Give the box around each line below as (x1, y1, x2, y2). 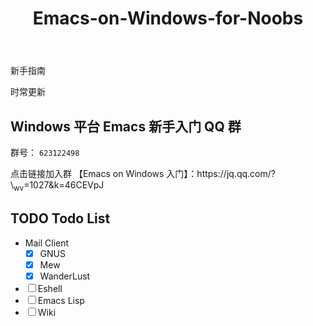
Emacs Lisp (37, 294, 85, 306)
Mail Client (24, 237, 70, 249)
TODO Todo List (10, 210, 111, 227)
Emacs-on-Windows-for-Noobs (32, 7, 304, 30)
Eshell (37, 282, 63, 294)
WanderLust (39, 270, 91, 282)
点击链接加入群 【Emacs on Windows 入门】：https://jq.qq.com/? (10, 168, 276, 179)
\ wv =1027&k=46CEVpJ (10, 179, 105, 193)
